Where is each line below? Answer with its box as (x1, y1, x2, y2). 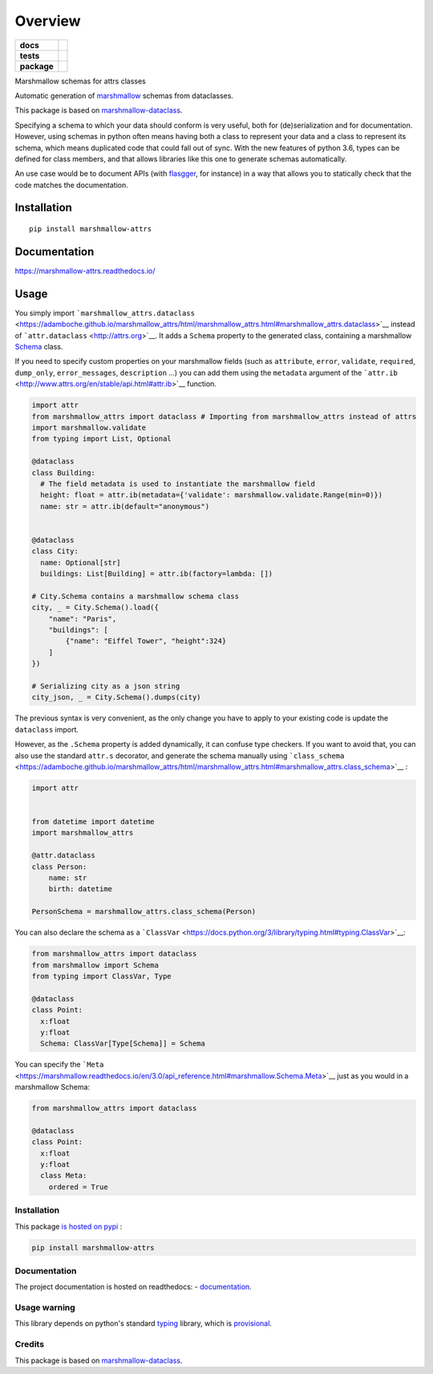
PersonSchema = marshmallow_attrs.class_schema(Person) (31, 907, 257, 916)
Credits (14, 1339, 44, 1350)
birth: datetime (48, 884, 112, 894)
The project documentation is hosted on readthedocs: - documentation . (14, 1282, 252, 1292)
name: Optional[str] (40, 558, 121, 567)
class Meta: (40, 1171, 87, 1180)
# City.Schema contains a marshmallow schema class (31, 591, 240, 601)
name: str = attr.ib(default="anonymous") (40, 502, 210, 511)
